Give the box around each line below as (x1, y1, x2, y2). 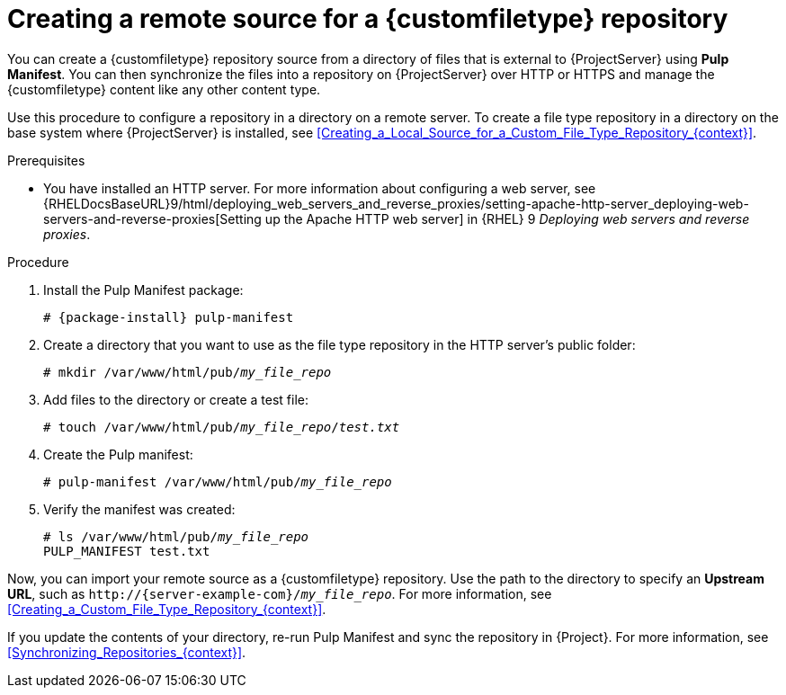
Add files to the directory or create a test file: (43, 391, 309, 407)
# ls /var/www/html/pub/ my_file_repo (43, 529, 309, 544)
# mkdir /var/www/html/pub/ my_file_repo (43, 364, 332, 379)
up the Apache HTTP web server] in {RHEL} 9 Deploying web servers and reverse (264, 210, 750, 227)
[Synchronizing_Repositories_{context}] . (7, 644, 246, 660)
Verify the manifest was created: (43, 501, 236, 517)
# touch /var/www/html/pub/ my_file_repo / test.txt (43, 419, 400, 434)
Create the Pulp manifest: (43, 446, 193, 462)
